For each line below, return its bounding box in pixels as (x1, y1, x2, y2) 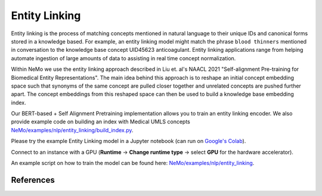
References (11, 175, 55, 185)
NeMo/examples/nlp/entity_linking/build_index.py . (11, 126, 134, 133)
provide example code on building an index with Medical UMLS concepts (11, 118, 190, 125)
